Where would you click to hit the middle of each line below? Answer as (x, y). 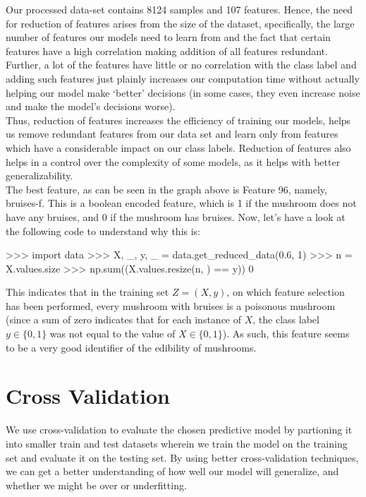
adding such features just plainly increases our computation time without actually (183, 78)
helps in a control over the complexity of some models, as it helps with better (173, 161)
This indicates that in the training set (87, 292)
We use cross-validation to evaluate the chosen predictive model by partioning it (179, 430)
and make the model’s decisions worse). (91, 106)
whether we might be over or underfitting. (96, 485)
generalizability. (39, 175)
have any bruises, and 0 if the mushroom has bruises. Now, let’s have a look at (176, 216)
